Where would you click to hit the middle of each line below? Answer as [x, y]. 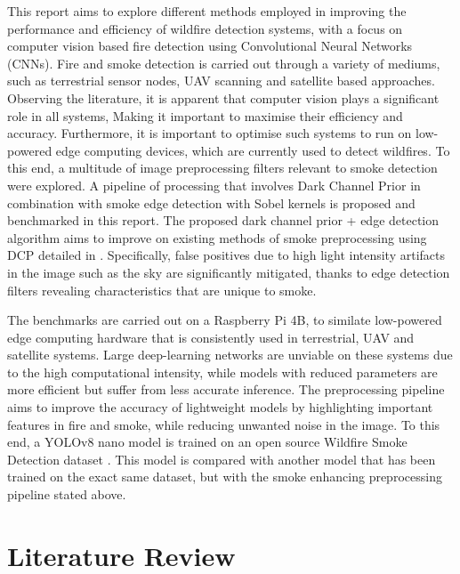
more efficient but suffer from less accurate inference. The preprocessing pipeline [226, 389]
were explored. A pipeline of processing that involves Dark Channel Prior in [214, 185]
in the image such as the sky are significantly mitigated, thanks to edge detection [229, 272]
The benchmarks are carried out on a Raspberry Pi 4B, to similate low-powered [225, 320]
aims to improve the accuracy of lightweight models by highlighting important [220, 407]
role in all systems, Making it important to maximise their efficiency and [205, 115]
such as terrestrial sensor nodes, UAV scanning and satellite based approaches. [221, 81]
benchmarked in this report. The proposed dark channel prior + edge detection [223, 220]
